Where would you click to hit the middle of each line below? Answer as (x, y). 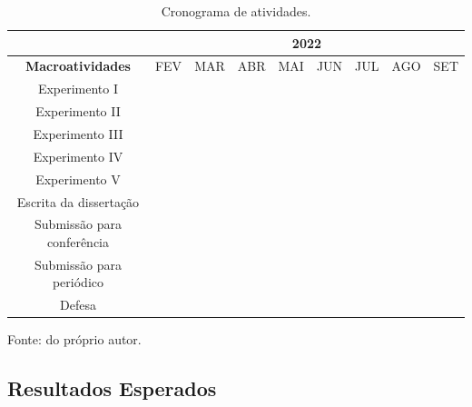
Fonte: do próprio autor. (74, 339)
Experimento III (78, 133)
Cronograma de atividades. (236, 11)
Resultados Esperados (112, 388)
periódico (78, 282)
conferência (78, 241)
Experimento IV (78, 156)
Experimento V (78, 179)
